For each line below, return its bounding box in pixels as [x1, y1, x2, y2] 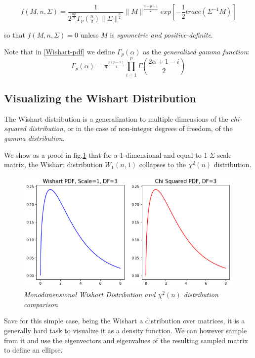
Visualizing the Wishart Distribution [4, 90, 196, 105]
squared [4, 123, 26, 134]
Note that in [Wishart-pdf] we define [4, 46, 115, 56]
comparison [24, 299, 58, 309]
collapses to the [139, 159, 186, 170]
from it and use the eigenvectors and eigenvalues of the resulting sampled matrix [4, 335, 248, 345]
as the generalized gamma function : [143, 46, 250, 56]
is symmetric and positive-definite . [110, 30, 213, 40]
